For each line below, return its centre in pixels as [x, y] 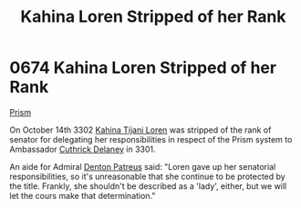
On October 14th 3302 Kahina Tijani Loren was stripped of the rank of [140, 130]
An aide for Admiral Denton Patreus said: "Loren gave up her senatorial [143, 166]
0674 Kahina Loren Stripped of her [143, 68]
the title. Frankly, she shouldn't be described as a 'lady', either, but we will [148, 186]
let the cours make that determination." [83, 195]
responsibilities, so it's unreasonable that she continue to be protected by [147, 176]
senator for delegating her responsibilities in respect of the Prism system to [151, 139]
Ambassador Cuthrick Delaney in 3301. [83, 149]
